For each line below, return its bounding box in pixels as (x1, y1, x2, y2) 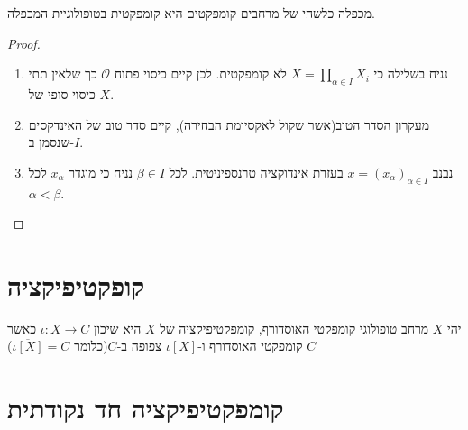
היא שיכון (93, 318, 142, 337)
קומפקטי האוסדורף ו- (197, 336, 303, 355)
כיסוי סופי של (28, 84, 96, 103)
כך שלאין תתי (28, 64, 97, 83)
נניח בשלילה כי (373, 64, 448, 83)
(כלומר (74, 336, 108, 355)
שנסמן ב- (28, 133, 75, 151)
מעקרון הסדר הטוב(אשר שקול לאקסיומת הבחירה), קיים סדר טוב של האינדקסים (28, 114, 429, 133)
